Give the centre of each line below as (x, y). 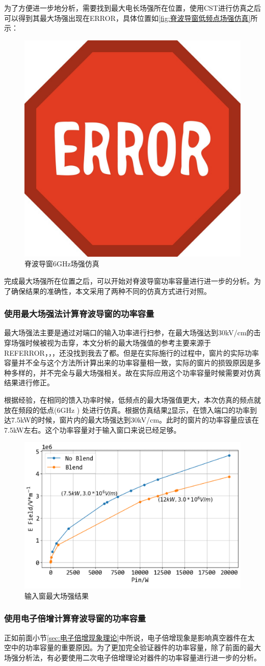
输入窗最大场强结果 (57, 595)
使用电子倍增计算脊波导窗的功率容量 (75, 618)
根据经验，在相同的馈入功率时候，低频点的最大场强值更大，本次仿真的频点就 (132, 399)
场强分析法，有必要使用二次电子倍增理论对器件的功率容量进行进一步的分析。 (132, 657)
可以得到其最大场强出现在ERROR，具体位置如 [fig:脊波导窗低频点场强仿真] (127, 18)
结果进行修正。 (29, 383)
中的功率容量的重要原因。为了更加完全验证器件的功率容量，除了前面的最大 (136, 647)
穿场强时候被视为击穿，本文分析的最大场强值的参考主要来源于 (108, 342)
